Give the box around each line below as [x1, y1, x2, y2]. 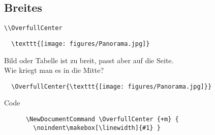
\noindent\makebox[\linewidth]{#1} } [33, 124, 161, 131]
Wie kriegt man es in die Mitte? [4, 65, 104, 75]
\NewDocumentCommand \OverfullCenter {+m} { [25, 115, 179, 123]
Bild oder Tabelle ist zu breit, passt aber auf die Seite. [4, 55, 174, 65]
